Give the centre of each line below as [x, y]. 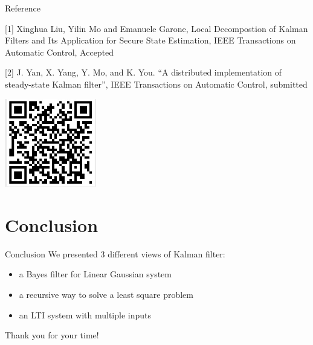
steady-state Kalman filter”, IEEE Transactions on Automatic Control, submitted [156, 84]
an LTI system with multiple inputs [85, 314]
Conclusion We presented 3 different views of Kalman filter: [115, 253]
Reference [23, 8]
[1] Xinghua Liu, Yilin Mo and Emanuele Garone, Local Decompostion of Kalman [156, 28]
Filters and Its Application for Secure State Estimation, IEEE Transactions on [150, 40]
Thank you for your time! [52, 335]
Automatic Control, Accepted [60, 52]
